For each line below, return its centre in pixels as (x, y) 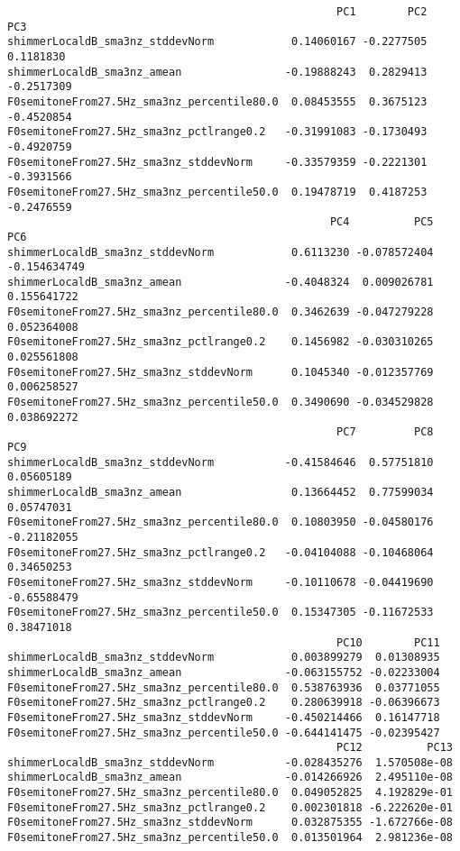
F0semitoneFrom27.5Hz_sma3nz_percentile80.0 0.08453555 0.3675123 (217, 101)
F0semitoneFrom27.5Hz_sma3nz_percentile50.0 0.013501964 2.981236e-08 (230, 838)
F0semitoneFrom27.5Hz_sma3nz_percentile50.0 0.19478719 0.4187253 (217, 192)
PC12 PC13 (395, 748)
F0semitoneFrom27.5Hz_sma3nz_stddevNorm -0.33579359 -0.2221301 (217, 162)
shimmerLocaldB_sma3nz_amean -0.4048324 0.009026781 (221, 282)
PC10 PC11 (388, 642)
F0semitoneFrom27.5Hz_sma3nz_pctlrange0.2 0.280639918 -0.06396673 (224, 703)
